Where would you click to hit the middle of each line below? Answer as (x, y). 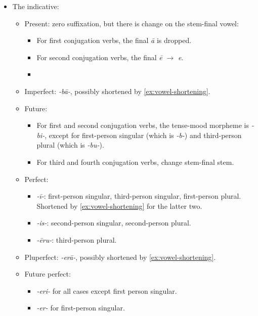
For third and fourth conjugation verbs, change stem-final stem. (135, 162)
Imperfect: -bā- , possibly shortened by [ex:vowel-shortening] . (117, 91)
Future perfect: (48, 274)
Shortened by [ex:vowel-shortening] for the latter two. (119, 206)
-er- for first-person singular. (81, 308)
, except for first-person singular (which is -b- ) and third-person (143, 135)
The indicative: (36, 6)
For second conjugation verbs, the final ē (99, 57)
